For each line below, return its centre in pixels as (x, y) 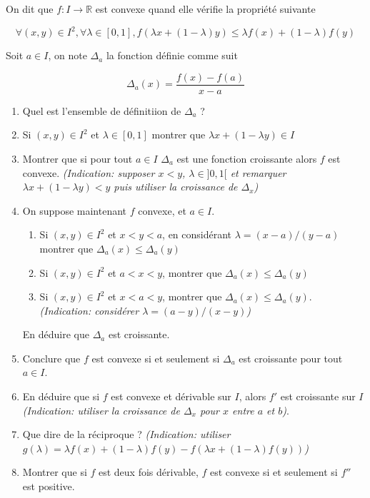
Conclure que (51, 358)
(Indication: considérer (89, 310)
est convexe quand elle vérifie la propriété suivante (205, 9)
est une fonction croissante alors (247, 158)
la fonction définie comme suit (172, 55)
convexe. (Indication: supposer (89, 172)
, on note (67, 55)
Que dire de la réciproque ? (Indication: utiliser (126, 434)
